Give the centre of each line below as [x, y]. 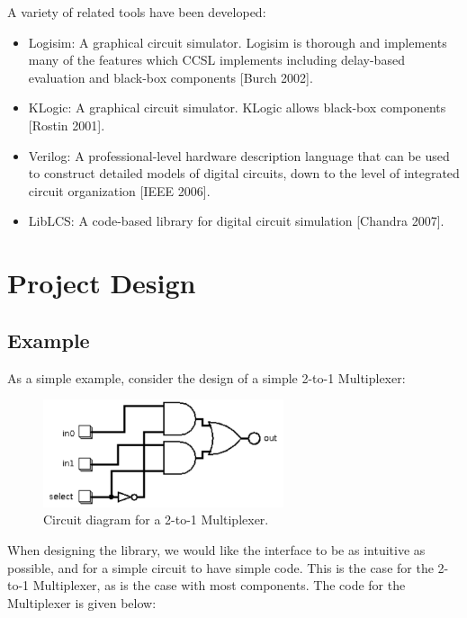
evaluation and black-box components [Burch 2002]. [171, 77]
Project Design [102, 283]
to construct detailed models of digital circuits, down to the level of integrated [244, 173]
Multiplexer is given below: [82, 602]
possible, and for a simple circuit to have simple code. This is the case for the [220, 567]
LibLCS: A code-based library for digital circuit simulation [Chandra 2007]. [236, 221]
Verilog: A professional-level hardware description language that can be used [239, 155]
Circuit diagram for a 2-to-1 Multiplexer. [156, 519]
